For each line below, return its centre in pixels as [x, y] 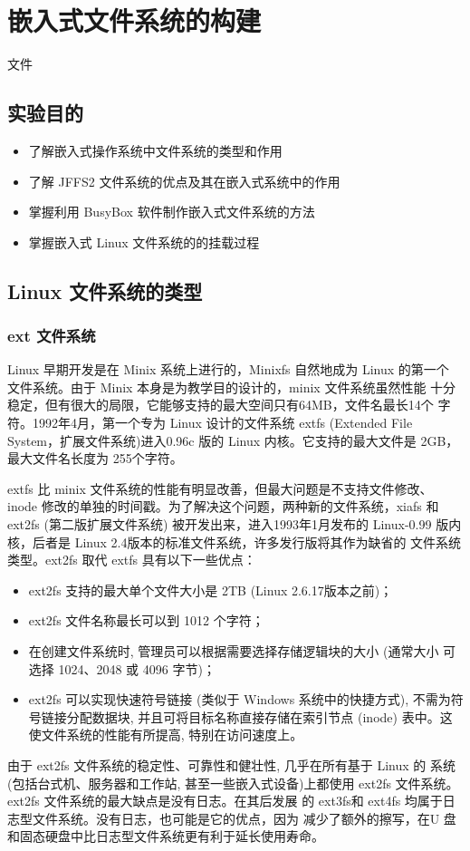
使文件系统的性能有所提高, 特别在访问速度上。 [166, 735]
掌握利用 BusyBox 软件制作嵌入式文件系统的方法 [172, 212]
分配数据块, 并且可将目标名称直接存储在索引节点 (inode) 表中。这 [259, 716]
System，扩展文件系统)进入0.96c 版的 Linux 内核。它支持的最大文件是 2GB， [233, 440]
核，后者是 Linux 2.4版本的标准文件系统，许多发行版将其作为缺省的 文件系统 [235, 542]
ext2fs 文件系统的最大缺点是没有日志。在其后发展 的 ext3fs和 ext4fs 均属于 [225, 801]
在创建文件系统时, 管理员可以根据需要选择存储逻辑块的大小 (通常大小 [234, 651]
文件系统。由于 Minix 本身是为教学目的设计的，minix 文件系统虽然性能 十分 [232, 387]
